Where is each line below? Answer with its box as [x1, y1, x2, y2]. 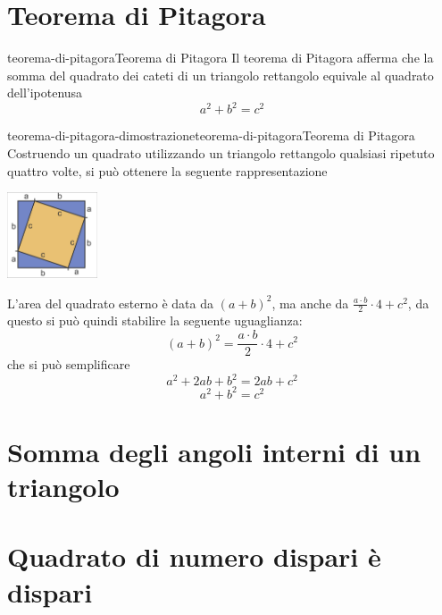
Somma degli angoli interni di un [7, 433, 421, 469]
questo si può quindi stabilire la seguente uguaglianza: [7, 311, 303, 330]
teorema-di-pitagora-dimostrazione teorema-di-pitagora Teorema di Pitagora [7, 126, 415, 145]
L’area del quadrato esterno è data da [7, 293, 213, 312]
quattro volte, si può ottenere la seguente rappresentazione [7, 161, 328, 180]
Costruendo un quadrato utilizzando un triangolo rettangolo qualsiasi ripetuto [7, 144, 435, 162]
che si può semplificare [7, 355, 130, 374]
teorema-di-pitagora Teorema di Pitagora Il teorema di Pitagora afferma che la [7, 48, 434, 67]
